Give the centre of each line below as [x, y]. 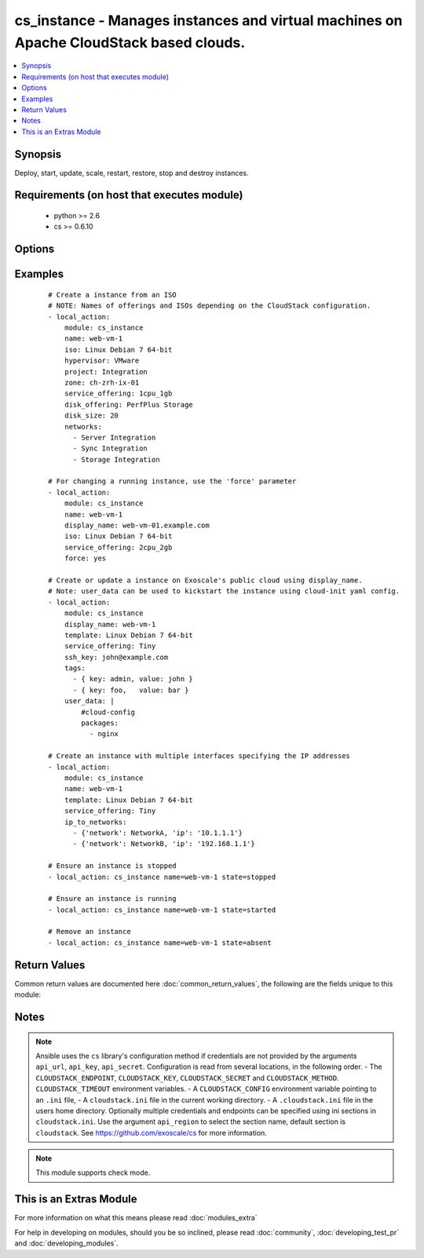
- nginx [104, 734]
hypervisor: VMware [102, 361]
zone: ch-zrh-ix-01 [102, 382]
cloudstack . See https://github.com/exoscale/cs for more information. [151, 1132]
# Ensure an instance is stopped [112, 866]
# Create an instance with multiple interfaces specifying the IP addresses [199, 756]
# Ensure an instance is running [112, 899]
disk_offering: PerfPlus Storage [129, 405]
